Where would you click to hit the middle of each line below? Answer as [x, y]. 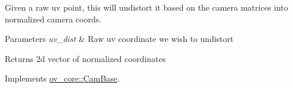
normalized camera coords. [53, 19]
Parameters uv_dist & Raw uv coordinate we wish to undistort [119, 39]
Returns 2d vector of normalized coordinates [85, 58]
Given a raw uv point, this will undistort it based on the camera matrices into [146, 7]
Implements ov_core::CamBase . [62, 78]
